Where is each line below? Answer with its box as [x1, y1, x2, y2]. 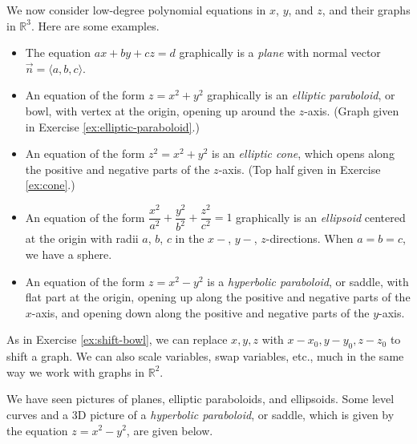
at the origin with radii [25, 230, 139, 247]
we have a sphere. [25, 246, 112, 263]
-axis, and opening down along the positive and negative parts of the [31, 304, 370, 321]
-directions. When [265, 230, 354, 247]
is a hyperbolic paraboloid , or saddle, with [207, 272, 409, 289]
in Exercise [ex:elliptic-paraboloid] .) [25, 118, 200, 135]
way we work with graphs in [6, 363, 145, 380]
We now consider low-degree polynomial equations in [6, 2, 266, 18]
